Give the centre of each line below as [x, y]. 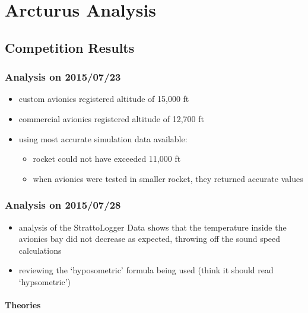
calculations [40, 250]
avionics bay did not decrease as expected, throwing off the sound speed [150, 239]
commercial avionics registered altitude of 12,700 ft [111, 118]
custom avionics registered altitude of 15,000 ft [104, 99]
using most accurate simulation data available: [103, 138]
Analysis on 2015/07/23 [63, 77]
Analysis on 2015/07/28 [63, 205]
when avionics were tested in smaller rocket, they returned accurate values [168, 178]
